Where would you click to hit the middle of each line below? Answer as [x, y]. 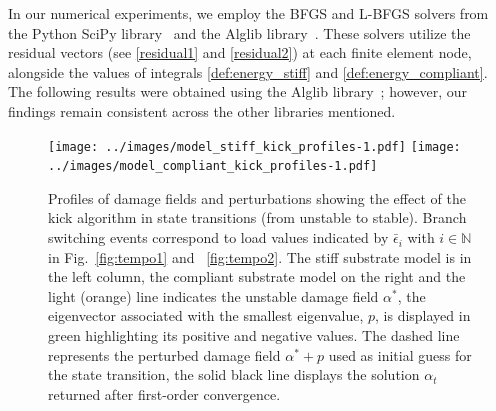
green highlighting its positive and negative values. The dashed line [254, 335]
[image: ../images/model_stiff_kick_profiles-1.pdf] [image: [254, 146]
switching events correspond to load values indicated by [218, 237]
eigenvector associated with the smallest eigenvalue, [206, 315]
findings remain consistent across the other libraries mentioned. [202, 110]
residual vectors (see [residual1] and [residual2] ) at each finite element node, [240, 52]
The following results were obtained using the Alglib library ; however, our [238, 91]
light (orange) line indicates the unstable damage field [213, 295]
